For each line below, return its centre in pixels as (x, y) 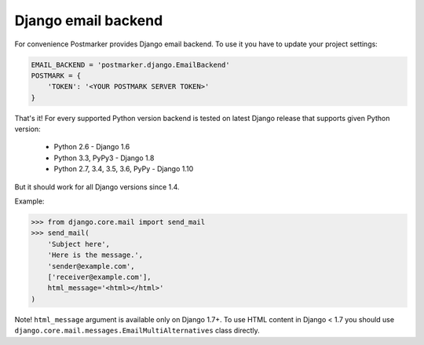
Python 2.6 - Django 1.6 (92, 147)
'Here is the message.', (95, 255)
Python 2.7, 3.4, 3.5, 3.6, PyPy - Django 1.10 (124, 169)
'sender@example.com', (91, 266)
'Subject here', (79, 244)
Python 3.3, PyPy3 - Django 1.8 (104, 158)
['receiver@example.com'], (100, 277)
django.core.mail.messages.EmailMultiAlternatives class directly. (137, 331)
